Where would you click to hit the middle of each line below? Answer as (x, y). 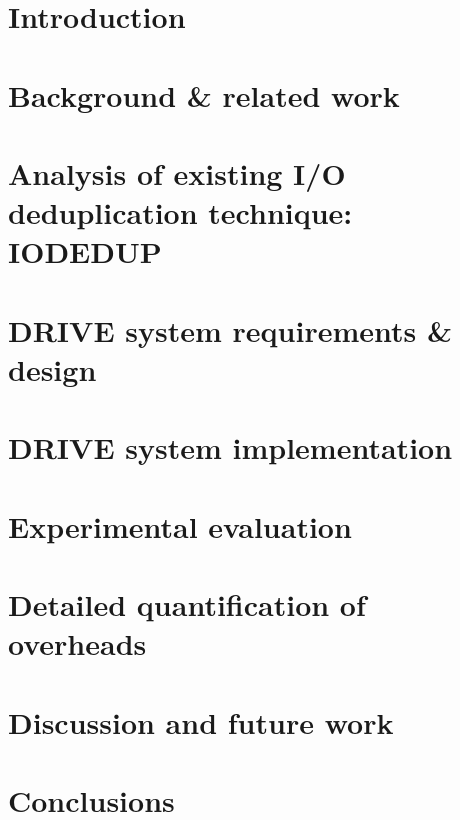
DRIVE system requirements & (230, 329)
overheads (77, 643)
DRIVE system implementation (230, 447)
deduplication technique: (180, 212)
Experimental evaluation (180, 525)
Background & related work (204, 94)
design (52, 368)
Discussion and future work (201, 721)
